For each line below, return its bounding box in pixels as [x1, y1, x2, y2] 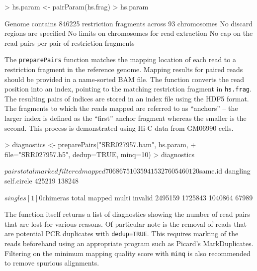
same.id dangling [199, 166, 251, 176]
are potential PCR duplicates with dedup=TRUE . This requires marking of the [4, 228, 239, 239]
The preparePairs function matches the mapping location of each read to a [4, 54, 236, 65]
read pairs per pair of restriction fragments [4, 37, 135, 48]
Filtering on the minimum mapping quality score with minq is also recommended [4, 248, 251, 258]
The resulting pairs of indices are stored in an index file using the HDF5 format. [4, 93, 249, 103]
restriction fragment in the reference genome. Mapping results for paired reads [4, 64, 243, 75]
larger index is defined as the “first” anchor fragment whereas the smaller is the [4, 113, 247, 123]
